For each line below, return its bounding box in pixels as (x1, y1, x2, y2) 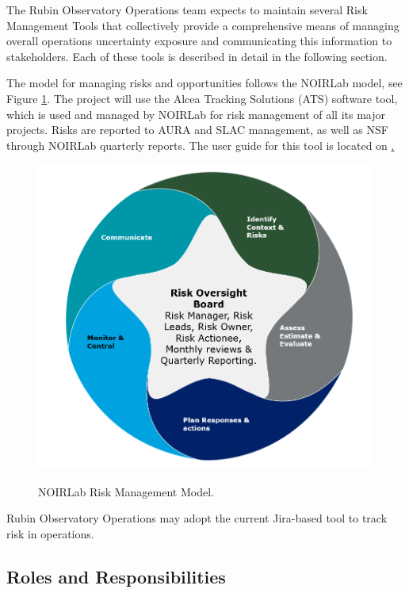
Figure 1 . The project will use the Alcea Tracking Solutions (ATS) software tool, (6, 90, 398, 106)
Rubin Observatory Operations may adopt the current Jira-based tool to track (6, 510, 388, 526)
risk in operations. (6, 526, 94, 541)
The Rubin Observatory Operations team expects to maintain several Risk (6, 2, 368, 17)
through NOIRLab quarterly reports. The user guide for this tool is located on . (6, 136, 395, 153)
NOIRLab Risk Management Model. (38, 483, 214, 499)
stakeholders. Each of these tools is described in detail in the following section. (6, 48, 388, 64)
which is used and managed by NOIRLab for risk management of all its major (6, 105, 385, 122)
